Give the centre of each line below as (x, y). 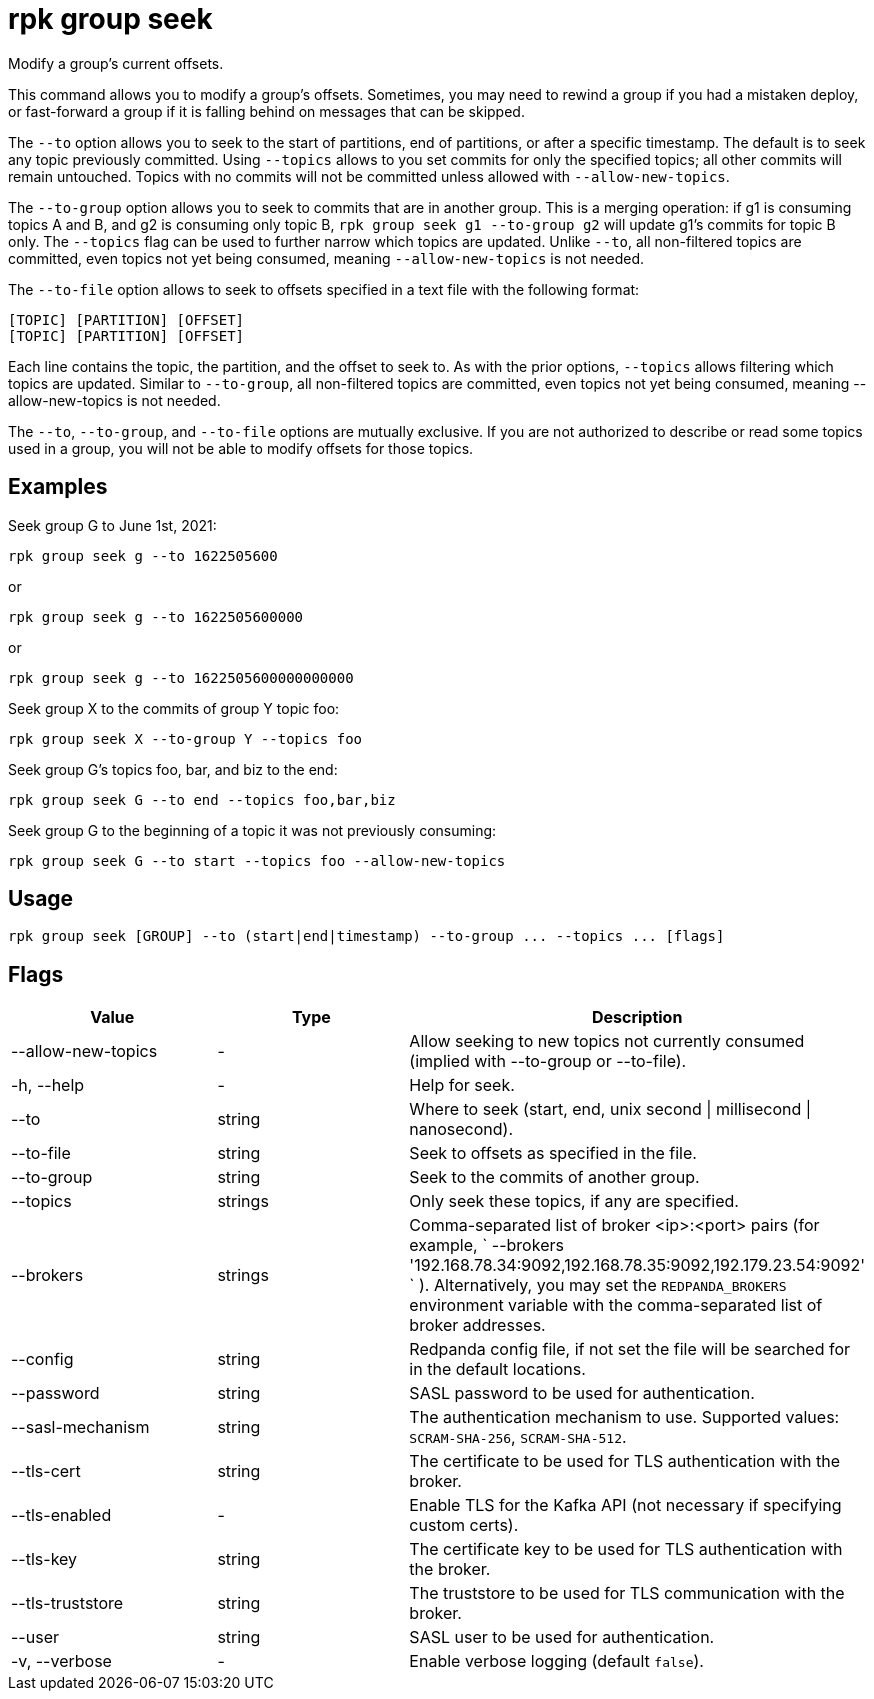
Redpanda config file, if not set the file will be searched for (630, 1349)
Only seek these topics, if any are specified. (574, 1201)
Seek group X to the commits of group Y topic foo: (174, 708)
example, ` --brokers (486, 1245)
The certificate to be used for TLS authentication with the (625, 1461)
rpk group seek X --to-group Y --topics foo (185, 738)
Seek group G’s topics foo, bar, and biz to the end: (173, 769)
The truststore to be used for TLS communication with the (627, 1593)
